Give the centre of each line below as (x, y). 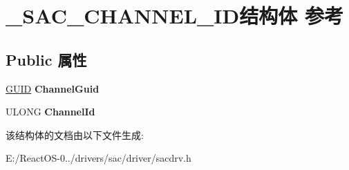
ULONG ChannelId (50, 112)
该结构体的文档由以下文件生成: (75, 134)
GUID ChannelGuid (53, 88)
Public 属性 (46, 59)
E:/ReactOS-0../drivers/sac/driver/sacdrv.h (98, 158)
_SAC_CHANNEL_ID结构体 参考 (174, 16)
